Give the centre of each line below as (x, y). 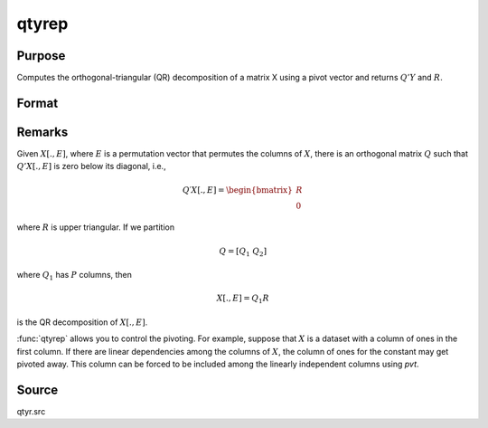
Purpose (41, 56)
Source (38, 390)
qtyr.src (31, 411)
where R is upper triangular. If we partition (96, 227)
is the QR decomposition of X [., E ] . (82, 322)
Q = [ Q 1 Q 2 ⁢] (243, 252)
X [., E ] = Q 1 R (243, 300)
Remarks (42, 132)
